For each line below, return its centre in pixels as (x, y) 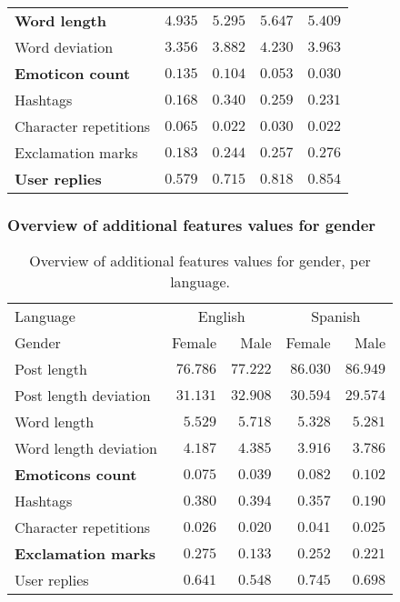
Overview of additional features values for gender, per (200, 261)
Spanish (336, 316)
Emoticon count (73, 73)
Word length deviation (86, 448)
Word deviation (64, 47)
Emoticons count (76, 475)
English (221, 316)
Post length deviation (83, 396)
